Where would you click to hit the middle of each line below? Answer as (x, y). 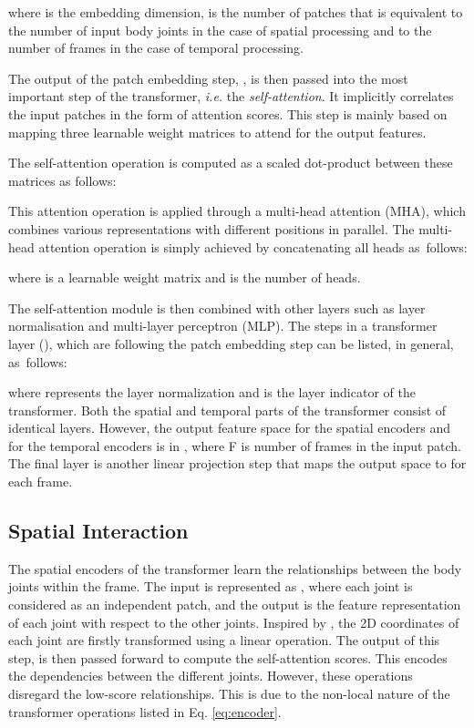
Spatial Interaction (98, 531)
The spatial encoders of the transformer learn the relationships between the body (235, 568)
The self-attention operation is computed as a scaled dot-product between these (231, 163)
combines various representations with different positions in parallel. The (211, 228)
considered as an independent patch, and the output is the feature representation (235, 605)
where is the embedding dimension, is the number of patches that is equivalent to (236, 12)
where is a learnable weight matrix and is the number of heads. (185, 277)
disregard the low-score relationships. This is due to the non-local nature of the (229, 694)
